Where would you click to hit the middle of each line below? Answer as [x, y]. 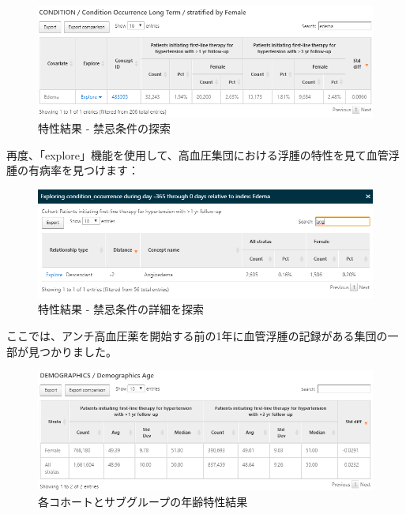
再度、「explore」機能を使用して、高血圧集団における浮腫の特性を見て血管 [197, 154]
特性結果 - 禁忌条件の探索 [104, 128]
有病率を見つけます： [83, 170]
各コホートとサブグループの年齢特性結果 [143, 501]
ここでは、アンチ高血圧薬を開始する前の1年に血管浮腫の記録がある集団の [197, 335]
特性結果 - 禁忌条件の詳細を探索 [121, 309]
